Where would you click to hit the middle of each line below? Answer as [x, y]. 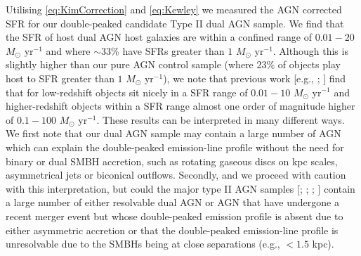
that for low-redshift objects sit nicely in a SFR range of [127, 92]
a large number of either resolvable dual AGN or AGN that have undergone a [172, 202]
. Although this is [310, 50]
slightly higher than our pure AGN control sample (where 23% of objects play [173, 64]
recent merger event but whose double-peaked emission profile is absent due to [175, 216]
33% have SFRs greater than [163, 50]
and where [68, 50]
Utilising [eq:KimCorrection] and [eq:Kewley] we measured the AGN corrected [174, 9]
